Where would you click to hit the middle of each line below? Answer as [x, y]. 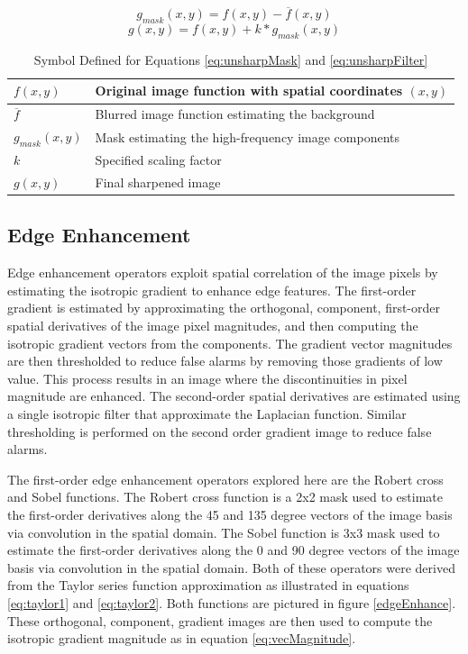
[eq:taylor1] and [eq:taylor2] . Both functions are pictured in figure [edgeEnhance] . [232, 602]
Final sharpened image [158, 182]
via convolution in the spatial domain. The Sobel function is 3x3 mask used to [224, 532]
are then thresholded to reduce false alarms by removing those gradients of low [225, 361]
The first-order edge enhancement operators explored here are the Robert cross [225, 479]
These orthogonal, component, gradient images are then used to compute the [220, 620]
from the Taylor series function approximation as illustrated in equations [208, 585]
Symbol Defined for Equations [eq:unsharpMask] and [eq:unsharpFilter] [231, 59]
